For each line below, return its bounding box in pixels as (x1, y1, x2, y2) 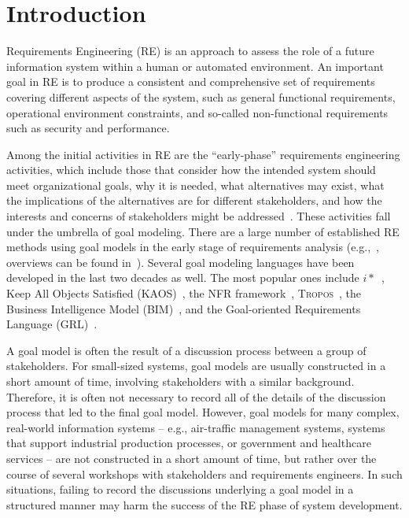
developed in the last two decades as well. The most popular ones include (6, 269, 359, 286)
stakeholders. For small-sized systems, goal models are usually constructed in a (6, 357, 386, 374)
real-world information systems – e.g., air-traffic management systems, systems (6, 419, 385, 435)
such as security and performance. (6, 120, 170, 136)
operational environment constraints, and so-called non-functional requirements (6, 104, 389, 120)
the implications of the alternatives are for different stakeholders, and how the (6, 192, 382, 209)
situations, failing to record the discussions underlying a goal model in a (6, 481, 354, 498)
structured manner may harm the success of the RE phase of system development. (6, 496, 403, 512)
